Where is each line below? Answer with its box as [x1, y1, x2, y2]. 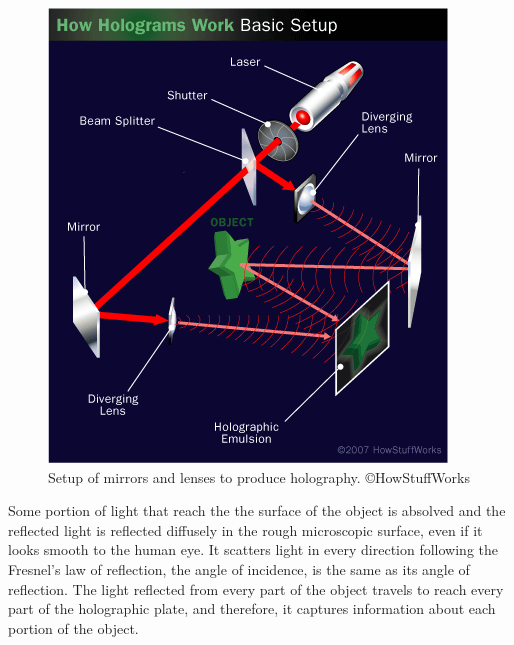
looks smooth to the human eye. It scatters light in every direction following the [8, 539, 499, 560]
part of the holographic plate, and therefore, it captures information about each [8, 598, 496, 619]
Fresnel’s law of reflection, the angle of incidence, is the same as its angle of [8, 558, 470, 579]
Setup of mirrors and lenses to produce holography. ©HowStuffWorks [48, 466, 470, 487]
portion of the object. [8, 617, 139, 638]
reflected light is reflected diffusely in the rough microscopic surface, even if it [8, 519, 483, 540]
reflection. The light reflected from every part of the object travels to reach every [8, 578, 504, 599]
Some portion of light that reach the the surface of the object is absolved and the [8, 500, 506, 521]
